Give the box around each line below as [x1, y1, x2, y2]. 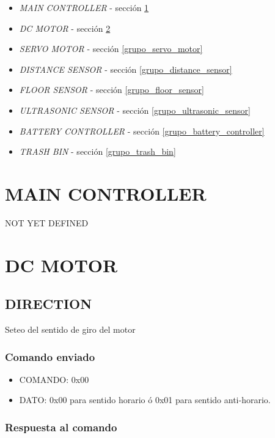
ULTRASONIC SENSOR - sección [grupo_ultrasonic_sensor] [19, 103, 251, 116]
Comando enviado [5, 349, 95, 364]
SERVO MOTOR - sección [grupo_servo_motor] [19, 42, 203, 55]
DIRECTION [5, 294, 92, 313]
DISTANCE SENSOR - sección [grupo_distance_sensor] [19, 62, 232, 75]
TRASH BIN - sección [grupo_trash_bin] [19, 145, 176, 158]
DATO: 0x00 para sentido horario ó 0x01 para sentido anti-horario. [19, 393, 271, 406]
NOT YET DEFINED [5, 216, 89, 229]
